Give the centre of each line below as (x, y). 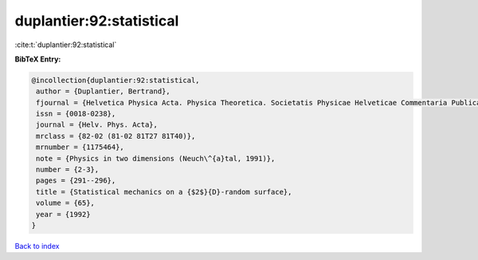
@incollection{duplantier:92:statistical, (116, 80)
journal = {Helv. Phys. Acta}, (97, 125)
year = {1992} (63, 214)
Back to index (37, 246)
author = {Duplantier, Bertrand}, (103, 91)
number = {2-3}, (68, 170)
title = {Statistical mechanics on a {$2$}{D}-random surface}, (164, 192)
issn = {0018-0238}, (76, 114)
